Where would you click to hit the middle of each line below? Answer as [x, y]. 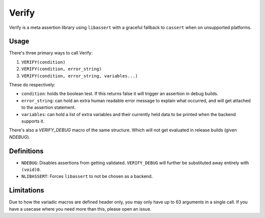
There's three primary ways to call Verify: [51, 53]
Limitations [26, 190]
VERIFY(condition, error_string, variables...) [80, 76]
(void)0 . [31, 170]
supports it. [33, 121]
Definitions [26, 151]
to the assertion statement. [49, 107]
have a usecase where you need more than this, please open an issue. [80, 209]
